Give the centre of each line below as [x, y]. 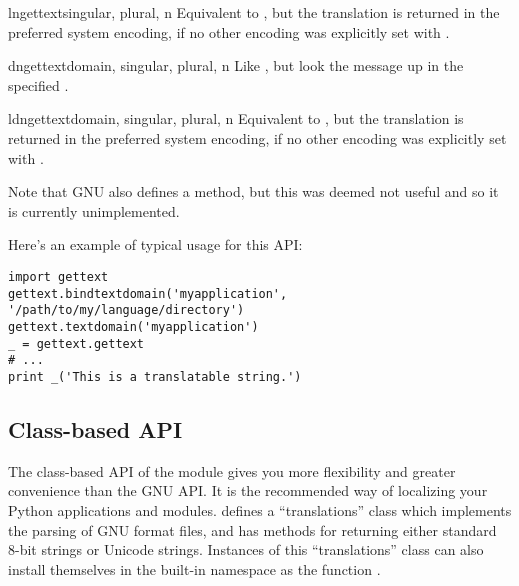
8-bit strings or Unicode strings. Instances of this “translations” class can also [246, 549]
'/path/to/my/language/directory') [126, 310]
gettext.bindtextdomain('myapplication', [148, 293]
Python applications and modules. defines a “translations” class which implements [260, 509]
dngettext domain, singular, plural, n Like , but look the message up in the [236, 65]
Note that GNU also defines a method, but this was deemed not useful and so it [253, 191]
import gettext [58, 276]
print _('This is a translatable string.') [155, 376]
